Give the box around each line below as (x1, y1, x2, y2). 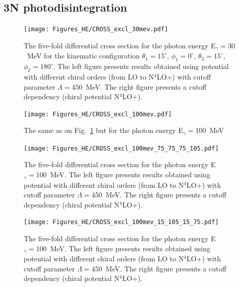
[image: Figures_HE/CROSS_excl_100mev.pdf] (24, 110, 172, 118)
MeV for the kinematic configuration (27, 50, 140, 61)
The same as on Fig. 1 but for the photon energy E (24, 125, 184, 135)
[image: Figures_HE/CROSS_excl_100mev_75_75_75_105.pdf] (24, 145, 219, 152)
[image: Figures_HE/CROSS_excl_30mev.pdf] (24, 26, 168, 33)
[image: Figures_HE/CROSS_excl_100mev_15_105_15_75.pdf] (24, 219, 219, 226)
